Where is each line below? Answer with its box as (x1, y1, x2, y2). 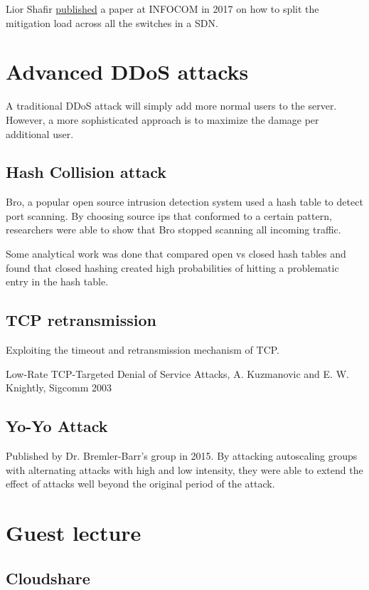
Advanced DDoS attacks (6, 57, 249, 86)
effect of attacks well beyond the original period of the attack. (6, 476, 275, 491)
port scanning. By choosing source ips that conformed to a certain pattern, (6, 208, 332, 223)
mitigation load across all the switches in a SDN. (6, 15, 218, 30)
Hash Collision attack (6, 161, 167, 183)
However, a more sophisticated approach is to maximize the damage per (6, 112, 319, 127)
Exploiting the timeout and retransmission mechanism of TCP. (6, 342, 280, 357)
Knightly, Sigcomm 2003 (6, 380, 112, 395)
